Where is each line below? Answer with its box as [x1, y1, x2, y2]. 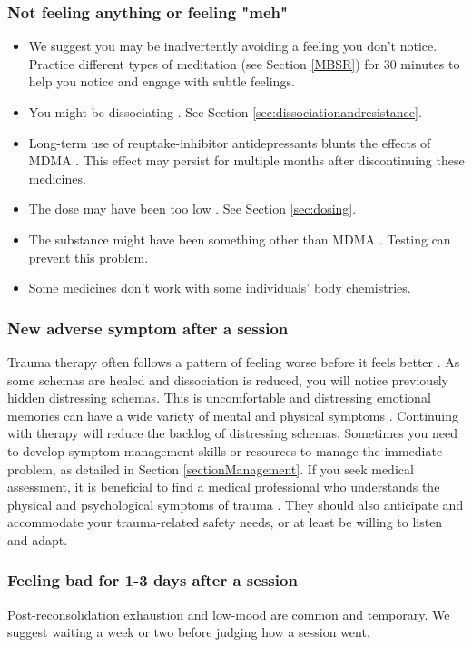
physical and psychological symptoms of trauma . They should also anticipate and [7, 494, 464, 513]
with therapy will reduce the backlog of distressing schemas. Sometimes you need [7, 423, 457, 443]
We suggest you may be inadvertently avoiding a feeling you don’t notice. [28, 36, 438, 55]
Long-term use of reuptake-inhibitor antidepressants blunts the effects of [28, 133, 431, 152]
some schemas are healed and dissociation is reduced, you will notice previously [7, 370, 448, 389]
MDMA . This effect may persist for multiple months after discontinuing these [28, 151, 465, 170]
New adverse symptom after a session [7, 316, 289, 339]
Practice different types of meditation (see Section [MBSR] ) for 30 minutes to [28, 54, 460, 73]
